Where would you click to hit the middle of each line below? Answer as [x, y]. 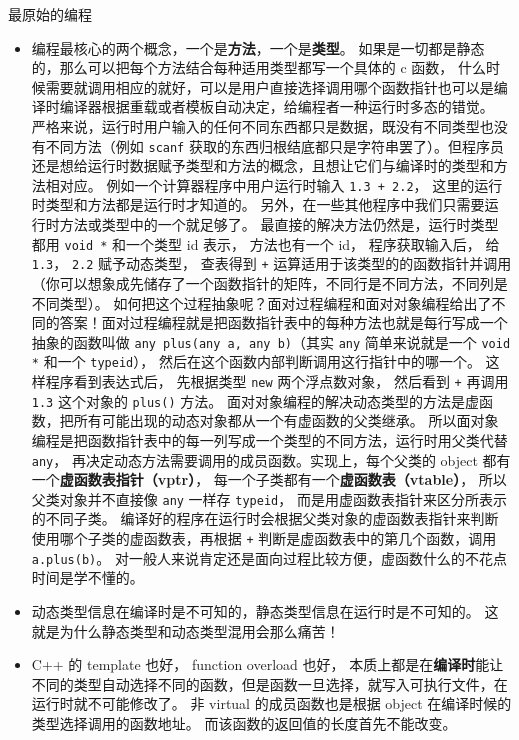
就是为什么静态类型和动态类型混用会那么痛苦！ [185, 630]
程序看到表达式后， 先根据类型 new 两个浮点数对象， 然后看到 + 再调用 [277, 381]
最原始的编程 [50, 14]
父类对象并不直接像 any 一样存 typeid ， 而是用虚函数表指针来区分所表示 [269, 498]
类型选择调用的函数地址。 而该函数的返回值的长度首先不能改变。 [244, 722]
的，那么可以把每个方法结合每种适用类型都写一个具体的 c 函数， [242, 67]
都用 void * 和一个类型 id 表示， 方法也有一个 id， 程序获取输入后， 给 [265, 243]
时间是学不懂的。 [87, 577]
